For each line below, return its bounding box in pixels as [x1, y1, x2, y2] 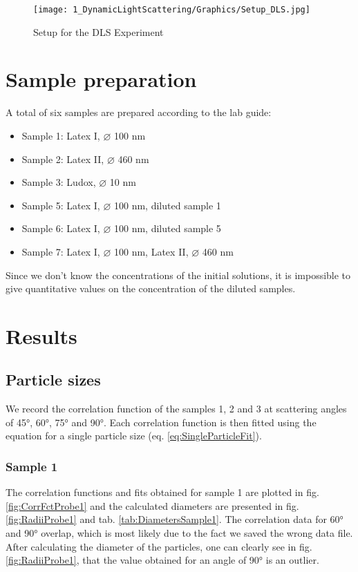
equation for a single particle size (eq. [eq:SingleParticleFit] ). [6, 428, 262, 443]
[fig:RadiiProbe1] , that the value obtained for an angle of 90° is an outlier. [6, 553, 319, 567]
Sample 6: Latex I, [21, 221, 100, 236]
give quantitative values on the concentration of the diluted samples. [6, 281, 296, 296]
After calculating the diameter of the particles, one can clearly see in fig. [6, 539, 312, 553]
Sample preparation [6, 65, 197, 93]
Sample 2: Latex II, [21, 151, 104, 166]
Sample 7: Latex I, [21, 244, 100, 258]
